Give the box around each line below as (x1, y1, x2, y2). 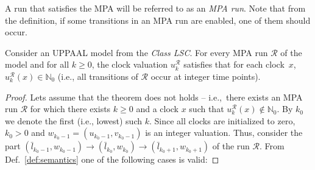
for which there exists (30, 102, 111, 115)
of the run (212, 140, 250, 152)
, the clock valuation (91, 58, 168, 71)
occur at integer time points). (150, 69, 261, 82)
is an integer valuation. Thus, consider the (145, 126, 303, 139)
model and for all (5, 58, 69, 71)
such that (189, 102, 224, 115)
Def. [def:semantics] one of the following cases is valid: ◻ (5, 153, 219, 166)
